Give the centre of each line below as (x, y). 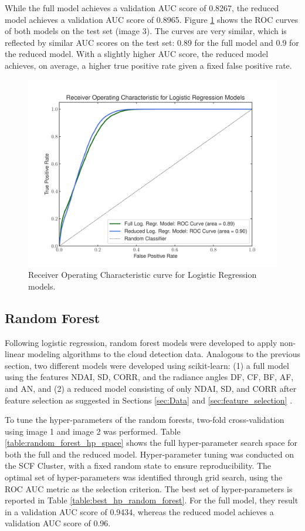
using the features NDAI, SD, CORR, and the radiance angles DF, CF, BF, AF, (149, 377)
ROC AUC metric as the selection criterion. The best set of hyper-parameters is (149, 488)
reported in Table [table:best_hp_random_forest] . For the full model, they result (152, 500)
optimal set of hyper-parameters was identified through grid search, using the (144, 477)
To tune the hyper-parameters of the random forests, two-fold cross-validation (145, 420)
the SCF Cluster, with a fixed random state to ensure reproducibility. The (138, 466)
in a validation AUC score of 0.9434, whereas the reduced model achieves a (139, 511)
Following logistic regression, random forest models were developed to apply (141, 342)
